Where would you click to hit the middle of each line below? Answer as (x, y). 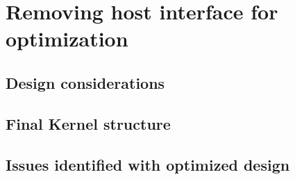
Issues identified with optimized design (148, 164)
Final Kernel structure (88, 123)
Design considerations (85, 82)
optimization (67, 39)
